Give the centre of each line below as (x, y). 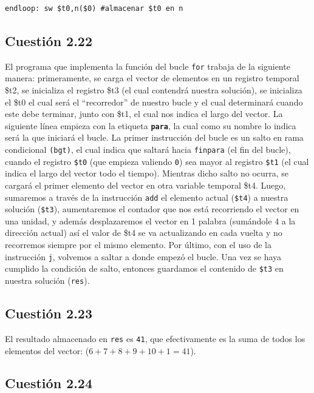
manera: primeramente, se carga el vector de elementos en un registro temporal (152, 78)
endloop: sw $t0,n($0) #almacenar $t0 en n (94, 8)
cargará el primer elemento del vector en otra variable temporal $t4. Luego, (145, 185)
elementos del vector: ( (47, 350)
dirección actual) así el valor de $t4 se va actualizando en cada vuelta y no (144, 233)
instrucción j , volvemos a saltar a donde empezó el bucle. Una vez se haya (143, 256)
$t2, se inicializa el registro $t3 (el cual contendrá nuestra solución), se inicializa (154, 90)
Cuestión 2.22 (49, 40)
